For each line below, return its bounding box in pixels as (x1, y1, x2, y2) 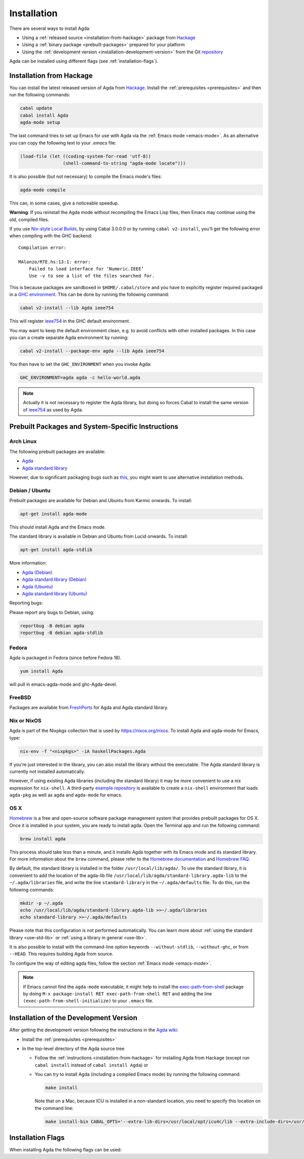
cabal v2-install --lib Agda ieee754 (20, 305, 114, 311)
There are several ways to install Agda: (9, 25, 91, 31)
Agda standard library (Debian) (22, 576, 87, 583)
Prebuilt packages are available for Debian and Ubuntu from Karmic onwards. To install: (9, 498, 193, 504)
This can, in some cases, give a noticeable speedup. (9, 200, 119, 206)
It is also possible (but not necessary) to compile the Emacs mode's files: (9, 173, 162, 180)
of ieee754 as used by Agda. (23, 406, 83, 413)
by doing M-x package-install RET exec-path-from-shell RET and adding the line (23, 991, 212, 997)
